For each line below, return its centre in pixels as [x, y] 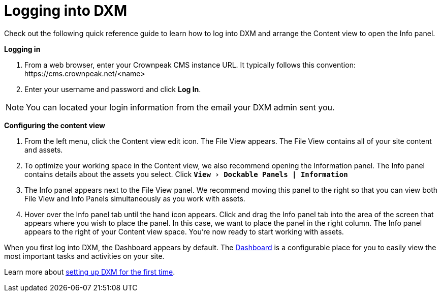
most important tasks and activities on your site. [84, 256]
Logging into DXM [66, 11]
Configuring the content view [55, 125]
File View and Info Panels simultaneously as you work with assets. [135, 198]
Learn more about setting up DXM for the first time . [90, 272]
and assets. [44, 150]
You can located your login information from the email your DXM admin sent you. [180, 107]
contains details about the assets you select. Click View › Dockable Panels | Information [186, 174]
